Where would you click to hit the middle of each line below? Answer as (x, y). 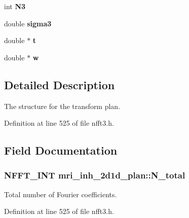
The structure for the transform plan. (62, 106)
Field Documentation (61, 150)
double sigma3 (28, 23)
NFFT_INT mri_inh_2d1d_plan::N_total (95, 175)
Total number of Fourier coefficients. (61, 194)
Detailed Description (60, 84)
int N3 (15, 6)
